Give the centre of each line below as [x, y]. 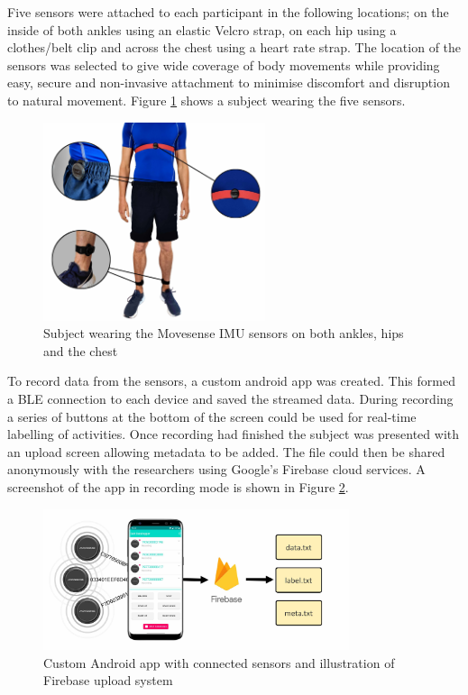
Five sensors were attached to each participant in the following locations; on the [228, 12]
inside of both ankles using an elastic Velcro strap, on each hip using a [202, 29]
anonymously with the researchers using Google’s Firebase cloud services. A [216, 469]
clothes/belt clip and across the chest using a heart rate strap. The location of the [234, 47]
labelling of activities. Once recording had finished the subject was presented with [234, 434]
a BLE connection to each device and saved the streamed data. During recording [230, 398]
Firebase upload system [108, 680]
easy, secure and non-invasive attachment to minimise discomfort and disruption [229, 82]
